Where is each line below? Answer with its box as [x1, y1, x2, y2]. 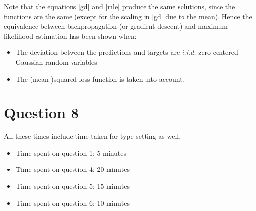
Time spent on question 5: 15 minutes [15, 181, 130, 191]
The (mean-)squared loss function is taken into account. [15, 73, 184, 84]
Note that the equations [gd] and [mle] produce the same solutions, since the [4, 1, 235, 11]
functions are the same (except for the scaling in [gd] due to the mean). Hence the [4, 11, 252, 21]
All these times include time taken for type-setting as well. [4, 131, 181, 141]
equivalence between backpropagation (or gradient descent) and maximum [4, 21, 228, 31]
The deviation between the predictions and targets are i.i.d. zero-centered [15, 47, 238, 57]
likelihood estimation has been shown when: [4, 30, 137, 41]
